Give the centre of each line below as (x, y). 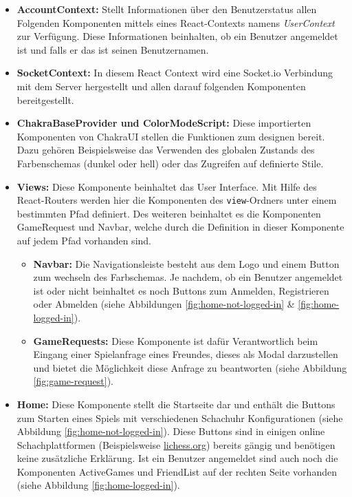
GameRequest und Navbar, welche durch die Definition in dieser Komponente (180, 227)
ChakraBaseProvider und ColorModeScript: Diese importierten (164, 123)
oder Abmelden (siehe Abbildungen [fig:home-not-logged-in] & (164, 304)
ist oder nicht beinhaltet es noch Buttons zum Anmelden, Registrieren (181, 290)
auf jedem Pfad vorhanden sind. (84, 240)
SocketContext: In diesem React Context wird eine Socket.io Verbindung (175, 73)
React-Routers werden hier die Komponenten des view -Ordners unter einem (177, 200)
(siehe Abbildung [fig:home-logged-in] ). (98, 485)
